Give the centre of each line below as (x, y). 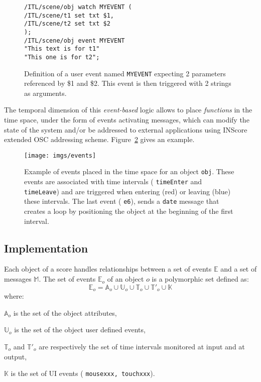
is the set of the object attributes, (65, 312)
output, (16, 356)
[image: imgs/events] (60, 155)
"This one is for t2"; (62, 57)
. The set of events (67, 279)
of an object (125, 279)
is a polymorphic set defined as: (200, 279)
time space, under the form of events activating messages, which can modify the (127, 120)
